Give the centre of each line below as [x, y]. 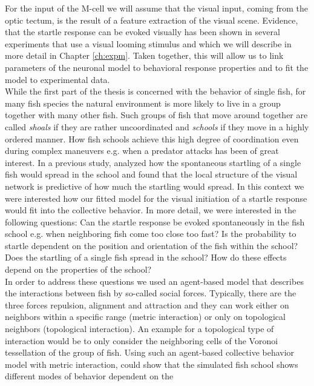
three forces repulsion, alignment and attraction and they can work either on [147, 304]
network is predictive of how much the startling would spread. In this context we [155, 186]
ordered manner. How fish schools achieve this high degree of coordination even [152, 138]
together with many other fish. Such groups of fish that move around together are [156, 115]
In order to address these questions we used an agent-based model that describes [154, 281]
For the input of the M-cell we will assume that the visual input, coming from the [157, 8]
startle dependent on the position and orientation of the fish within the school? [152, 245]
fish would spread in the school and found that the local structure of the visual [151, 174]
